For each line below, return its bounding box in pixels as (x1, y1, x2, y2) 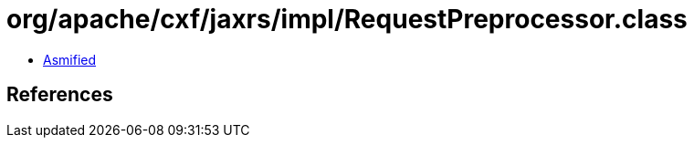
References (6, 83, 113, 107)
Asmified (43, 51, 97, 67)
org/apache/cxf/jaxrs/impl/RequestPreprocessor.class (6, 4, 688, 35)
